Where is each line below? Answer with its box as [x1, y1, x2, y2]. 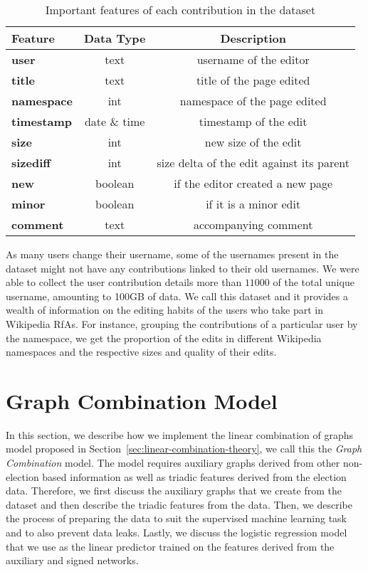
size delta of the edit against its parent [157, 154, 349, 171]
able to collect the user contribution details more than [6, 275, 242, 290]
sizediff [11, 154, 51, 171]
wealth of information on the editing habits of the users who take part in [6, 302, 324, 317]
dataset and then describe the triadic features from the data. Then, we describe [6, 497, 352, 512]
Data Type [83, 30, 146, 46]
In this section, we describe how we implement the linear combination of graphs [6, 427, 354, 442]
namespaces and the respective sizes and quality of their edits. [6, 344, 277, 359]
